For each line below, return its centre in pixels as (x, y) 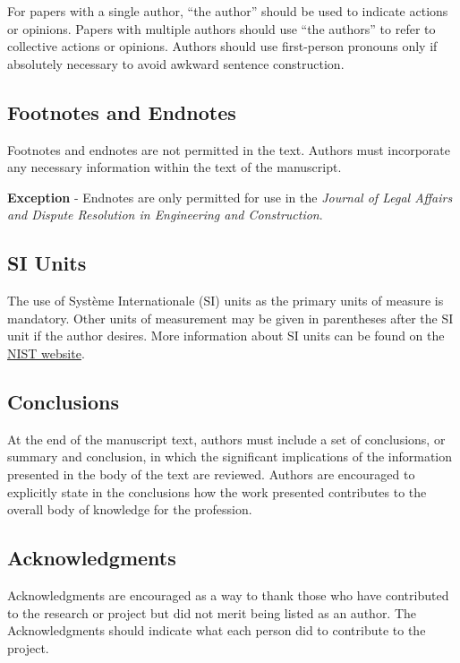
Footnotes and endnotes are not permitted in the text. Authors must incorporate (229, 149)
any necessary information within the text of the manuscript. (175, 167)
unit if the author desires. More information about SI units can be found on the (226, 336)
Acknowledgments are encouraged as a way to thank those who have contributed (228, 594)
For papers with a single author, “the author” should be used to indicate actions (228, 11)
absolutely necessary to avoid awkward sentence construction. (176, 63)
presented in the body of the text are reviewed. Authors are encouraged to (211, 474)
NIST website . (46, 353)
